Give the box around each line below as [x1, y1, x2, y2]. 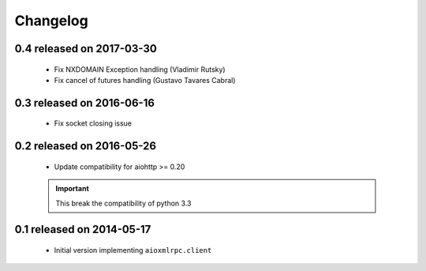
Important [55, 184, 90, 194]
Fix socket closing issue [54, 119, 133, 128]
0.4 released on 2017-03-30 [14, 42, 157, 55]
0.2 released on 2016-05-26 [14, 139, 157, 153]
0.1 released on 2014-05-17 [14, 223, 151, 236]
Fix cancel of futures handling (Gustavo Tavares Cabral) [54, 75, 236, 85]
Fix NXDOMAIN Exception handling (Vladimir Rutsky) [54, 64, 226, 74]
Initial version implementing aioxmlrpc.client [54, 245, 212, 254]
